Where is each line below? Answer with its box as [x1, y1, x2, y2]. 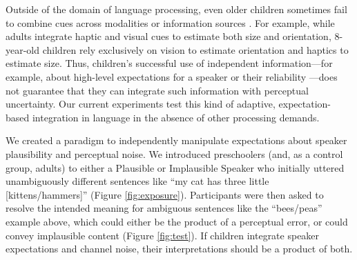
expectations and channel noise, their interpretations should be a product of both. [6, 241, 353, 256]
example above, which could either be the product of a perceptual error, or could [6, 214, 348, 228]
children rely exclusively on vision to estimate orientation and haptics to [42, 42, 349, 57]
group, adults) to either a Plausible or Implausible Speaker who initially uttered [6, 160, 345, 174]
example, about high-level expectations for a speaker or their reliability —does [6, 69, 338, 83]
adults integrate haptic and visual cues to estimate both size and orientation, [6, 29, 331, 43]
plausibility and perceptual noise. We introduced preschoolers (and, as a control [6, 146, 343, 161]
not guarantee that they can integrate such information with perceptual [6, 83, 309, 97]
